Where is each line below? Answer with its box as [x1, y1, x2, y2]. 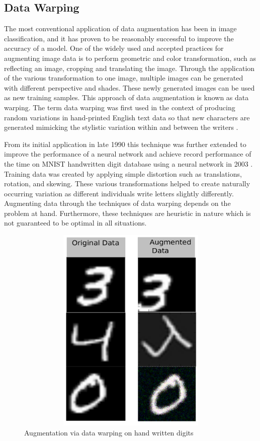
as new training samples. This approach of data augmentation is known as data [4, 92, 249, 103]
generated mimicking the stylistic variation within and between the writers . [4, 122, 238, 132]
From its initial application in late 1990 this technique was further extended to [4, 138, 246, 149]
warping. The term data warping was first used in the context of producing [4, 102, 235, 112]
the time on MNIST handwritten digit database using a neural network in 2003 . [4, 158, 253, 169]
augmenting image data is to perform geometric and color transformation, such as [4, 52, 256, 63]
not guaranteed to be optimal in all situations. [4, 217, 147, 228]
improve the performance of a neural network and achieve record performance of [4, 149, 251, 159]
